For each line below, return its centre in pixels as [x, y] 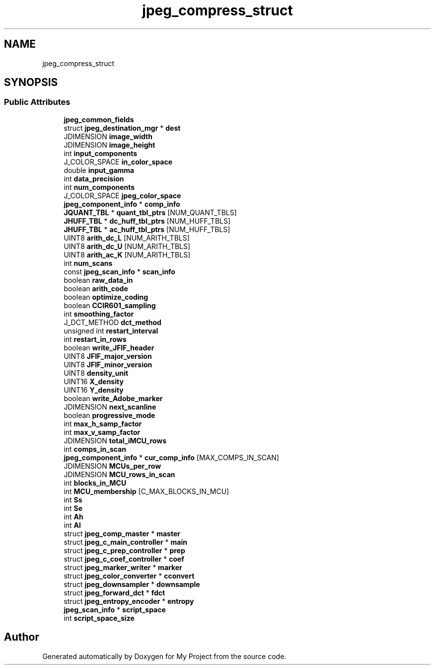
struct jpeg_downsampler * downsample [132, 584]
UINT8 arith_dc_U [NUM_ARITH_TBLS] [127, 246]
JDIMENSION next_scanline [110, 407]
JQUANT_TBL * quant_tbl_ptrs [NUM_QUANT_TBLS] [150, 212]
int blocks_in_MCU [95, 483]
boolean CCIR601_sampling [110, 305]
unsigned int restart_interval [111, 331]
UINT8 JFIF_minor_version [108, 364]
